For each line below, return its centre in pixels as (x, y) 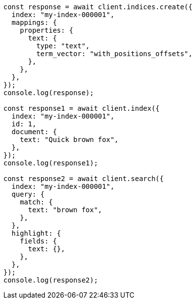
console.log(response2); (51, 280)
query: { (28, 194)
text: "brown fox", (65, 210)
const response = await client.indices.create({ (98, 7)
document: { (34, 132)
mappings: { (34, 22)
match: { (36, 202)
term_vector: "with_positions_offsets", (114, 54)
